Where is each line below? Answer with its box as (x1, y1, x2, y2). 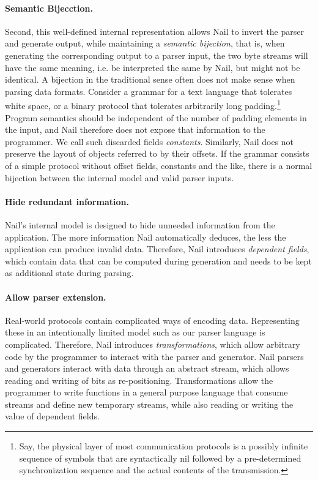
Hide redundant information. (5, 195, 129, 208)
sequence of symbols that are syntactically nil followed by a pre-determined (19, 451, 301, 464)
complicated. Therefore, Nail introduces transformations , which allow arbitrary (5, 337, 300, 350)
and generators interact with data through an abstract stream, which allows (5, 362, 289, 375)
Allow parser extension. (5, 290, 106, 303)
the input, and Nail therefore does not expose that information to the (5, 123, 265, 136)
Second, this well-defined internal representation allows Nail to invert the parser (5, 24, 304, 37)
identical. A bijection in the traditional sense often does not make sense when (5, 73, 295, 86)
